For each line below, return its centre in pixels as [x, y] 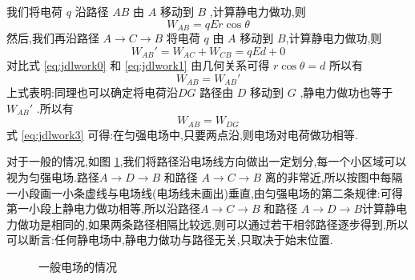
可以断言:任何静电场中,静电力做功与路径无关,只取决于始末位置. [170, 240]
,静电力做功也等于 [347, 92]
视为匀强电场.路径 [53, 176]
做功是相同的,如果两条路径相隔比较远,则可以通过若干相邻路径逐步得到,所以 [213, 224]
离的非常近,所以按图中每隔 [334, 176]
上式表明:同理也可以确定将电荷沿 [92, 92]
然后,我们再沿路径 [53, 38]
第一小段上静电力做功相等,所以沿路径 [103, 208]
